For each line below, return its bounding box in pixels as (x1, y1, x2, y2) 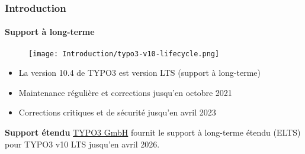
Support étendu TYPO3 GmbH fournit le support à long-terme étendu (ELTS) (5, 126, 301, 139)
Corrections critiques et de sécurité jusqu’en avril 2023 (18, 106, 216, 118)
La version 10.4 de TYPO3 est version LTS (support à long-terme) (18, 66, 261, 79)
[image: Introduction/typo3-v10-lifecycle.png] (28, 49, 220, 58)
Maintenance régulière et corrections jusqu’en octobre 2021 (18, 86, 232, 98)
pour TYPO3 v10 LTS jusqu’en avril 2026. (5, 137, 160, 150)
